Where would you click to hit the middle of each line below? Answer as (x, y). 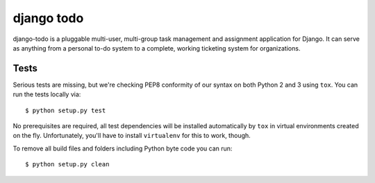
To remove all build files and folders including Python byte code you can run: (123, 148)
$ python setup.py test (66, 110)
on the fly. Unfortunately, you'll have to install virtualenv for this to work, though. (132, 136)
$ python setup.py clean (67, 164)
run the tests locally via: (47, 94)
